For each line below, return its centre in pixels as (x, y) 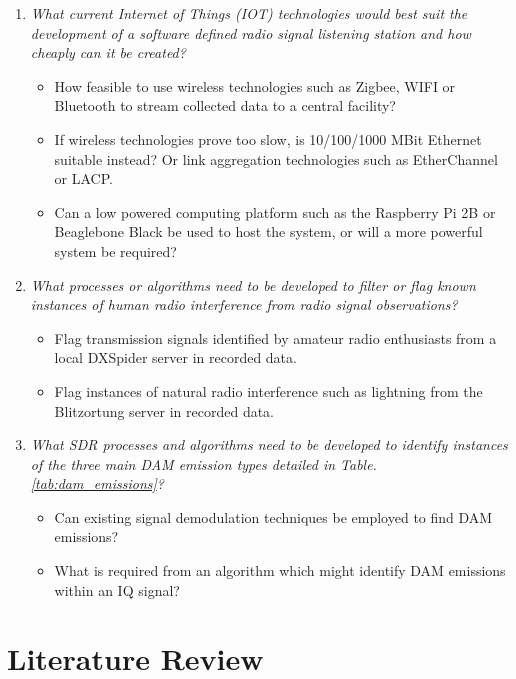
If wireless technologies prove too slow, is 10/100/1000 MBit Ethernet (268, 138)
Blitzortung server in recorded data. (164, 410)
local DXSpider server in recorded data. (175, 357)
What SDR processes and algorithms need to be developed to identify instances (269, 444)
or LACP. (83, 178)
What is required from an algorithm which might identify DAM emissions (280, 570)
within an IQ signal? (117, 589)
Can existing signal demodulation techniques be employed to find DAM (273, 516)
